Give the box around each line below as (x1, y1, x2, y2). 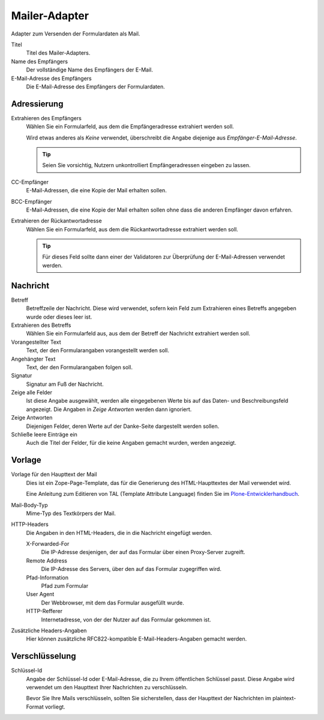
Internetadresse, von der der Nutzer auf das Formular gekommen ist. (41, 616, 211, 623)
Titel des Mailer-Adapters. (26, 49, 91, 56)
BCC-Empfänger (11, 198, 52, 205)
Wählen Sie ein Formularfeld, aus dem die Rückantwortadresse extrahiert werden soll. (26, 225, 238, 233)
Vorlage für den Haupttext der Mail (11, 471, 97, 478)
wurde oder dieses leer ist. (26, 313, 92, 320)
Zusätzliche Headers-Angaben (11, 627, 87, 634)
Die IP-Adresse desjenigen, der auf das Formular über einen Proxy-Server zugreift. (41, 549, 245, 556)
